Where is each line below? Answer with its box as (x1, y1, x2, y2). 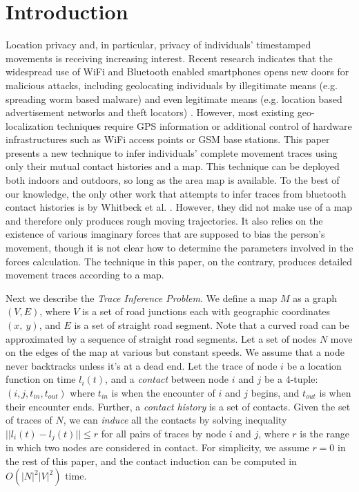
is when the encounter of (111, 385, 215, 399)
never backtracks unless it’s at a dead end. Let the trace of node (6, 358, 278, 372)
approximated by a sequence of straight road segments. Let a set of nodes (6, 331, 317, 346)
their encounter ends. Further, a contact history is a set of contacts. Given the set (6, 399, 351, 413)
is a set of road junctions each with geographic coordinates (82, 304, 331, 319)
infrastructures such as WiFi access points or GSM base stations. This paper (6, 132, 330, 146)
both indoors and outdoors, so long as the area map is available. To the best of (6, 173, 340, 187)
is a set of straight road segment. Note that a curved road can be (74, 318, 349, 332)
